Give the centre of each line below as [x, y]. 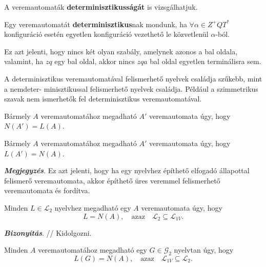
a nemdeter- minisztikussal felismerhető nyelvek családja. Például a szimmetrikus [131, 88]
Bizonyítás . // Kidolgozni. [48, 232]
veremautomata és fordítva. [47, 190]
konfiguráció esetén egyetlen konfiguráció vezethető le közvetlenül [106, 34]
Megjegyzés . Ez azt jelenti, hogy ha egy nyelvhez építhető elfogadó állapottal [127, 170]
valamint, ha [24, 61]
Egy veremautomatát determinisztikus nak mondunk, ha [96, 24]
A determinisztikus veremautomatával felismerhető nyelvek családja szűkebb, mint [133, 78]
